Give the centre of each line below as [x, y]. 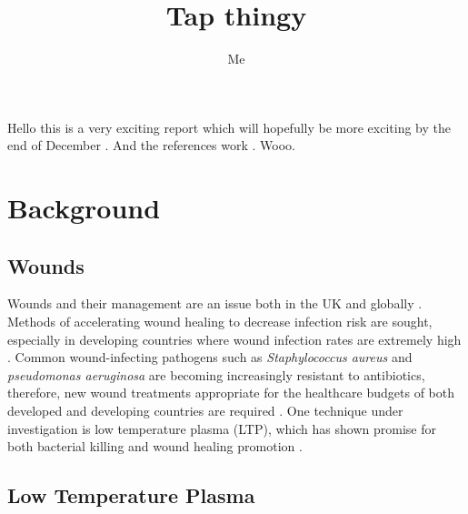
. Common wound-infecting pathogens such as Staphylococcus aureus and [210, 357]
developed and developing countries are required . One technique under [205, 411]
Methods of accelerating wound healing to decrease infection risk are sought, [220, 322]
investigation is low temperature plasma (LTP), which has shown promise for [222, 428]
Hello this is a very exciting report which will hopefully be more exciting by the [229, 127]
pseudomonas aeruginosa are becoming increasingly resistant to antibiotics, [216, 374]
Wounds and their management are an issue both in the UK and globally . [215, 303]
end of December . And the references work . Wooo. [151, 145]
